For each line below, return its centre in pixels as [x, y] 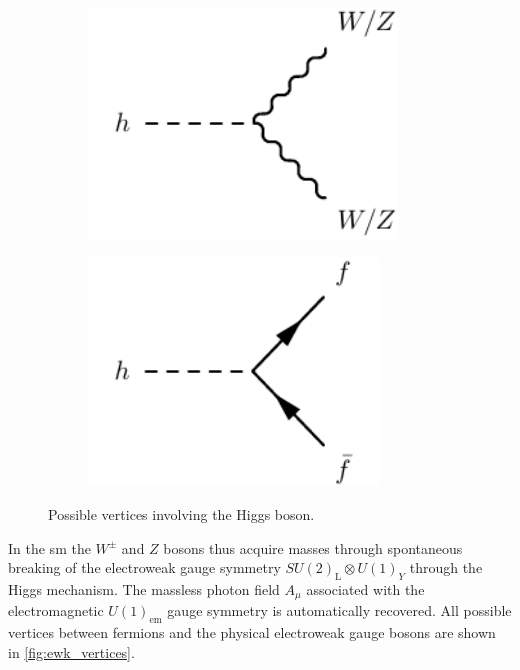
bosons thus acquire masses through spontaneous [313, 547]
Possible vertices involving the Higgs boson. [181, 514]
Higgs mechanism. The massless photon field [144, 589]
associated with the [365, 589]
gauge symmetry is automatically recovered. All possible [339, 610]
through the [446, 567]
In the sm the [49, 547]
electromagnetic [56, 610]
